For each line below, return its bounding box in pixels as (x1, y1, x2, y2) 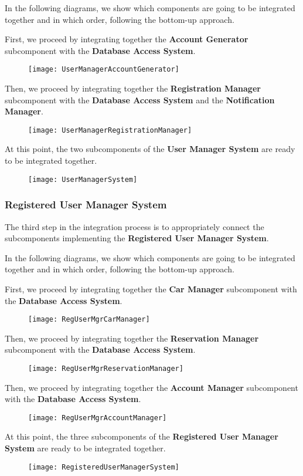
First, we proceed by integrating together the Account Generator (5, 33, 248, 45)
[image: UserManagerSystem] (28, 175, 138, 184)
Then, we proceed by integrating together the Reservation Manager (5, 332, 259, 344)
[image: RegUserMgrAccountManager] (28, 413, 167, 422)
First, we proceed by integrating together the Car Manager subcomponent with (5, 282, 297, 295)
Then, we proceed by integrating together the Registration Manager (5, 82, 261, 94)
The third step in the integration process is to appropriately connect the (5, 220, 264, 232)
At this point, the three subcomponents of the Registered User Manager (5, 430, 278, 443)
